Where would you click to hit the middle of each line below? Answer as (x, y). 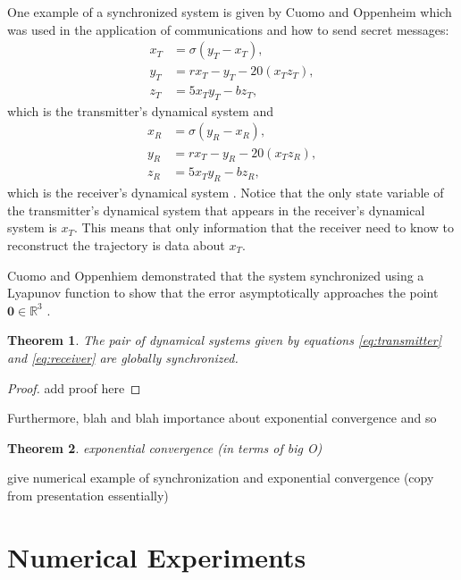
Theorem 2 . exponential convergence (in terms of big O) (165, 447)
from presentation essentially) (88, 495)
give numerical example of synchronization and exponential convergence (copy (221, 478)
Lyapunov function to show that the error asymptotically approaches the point (223, 293)
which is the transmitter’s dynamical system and (140, 110)
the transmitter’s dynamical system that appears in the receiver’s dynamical (216, 210)
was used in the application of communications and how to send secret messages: (228, 29)
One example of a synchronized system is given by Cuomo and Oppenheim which (230, 12)
